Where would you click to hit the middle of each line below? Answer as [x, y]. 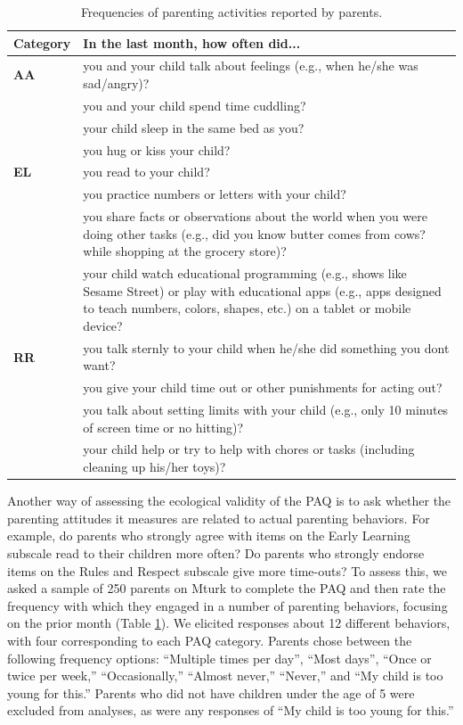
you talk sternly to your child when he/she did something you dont [266, 347]
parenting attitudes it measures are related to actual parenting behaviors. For [219, 518]
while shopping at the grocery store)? [185, 251]
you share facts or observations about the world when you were [255, 216]
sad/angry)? [116, 83]
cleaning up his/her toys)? [154, 467]
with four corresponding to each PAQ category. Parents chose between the [210, 640]
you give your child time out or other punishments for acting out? [263, 387]
